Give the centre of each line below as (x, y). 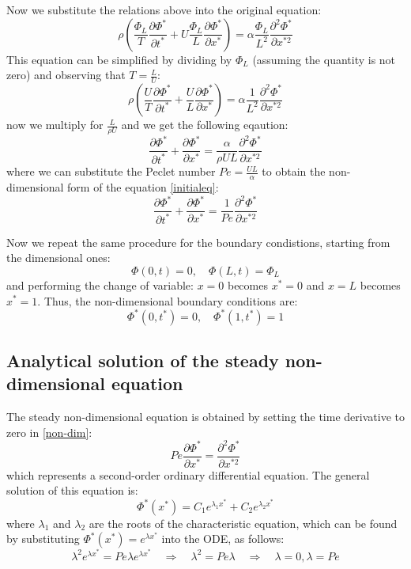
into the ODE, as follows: (223, 539)
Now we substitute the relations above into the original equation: (164, 9)
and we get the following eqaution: (205, 125)
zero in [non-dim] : (49, 432)
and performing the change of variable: (100, 284)
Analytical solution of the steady (143, 360)
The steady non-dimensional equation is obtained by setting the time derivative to (205, 417)
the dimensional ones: (58, 258)
